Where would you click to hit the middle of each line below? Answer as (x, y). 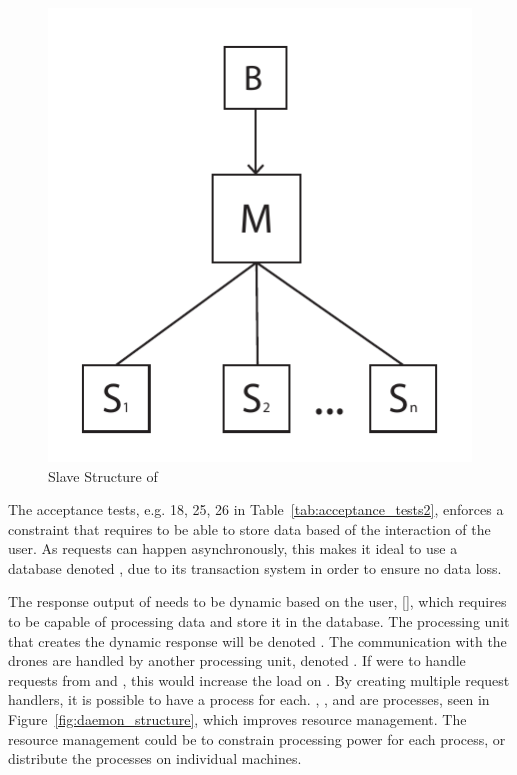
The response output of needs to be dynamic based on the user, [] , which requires (257, 601)
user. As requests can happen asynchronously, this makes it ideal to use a (233, 548)
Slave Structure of (103, 475)
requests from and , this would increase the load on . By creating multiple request (259, 679)
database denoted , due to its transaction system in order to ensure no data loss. (255, 567)
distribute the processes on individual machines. (155, 758)
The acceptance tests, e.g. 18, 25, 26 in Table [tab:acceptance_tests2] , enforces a (256, 509)
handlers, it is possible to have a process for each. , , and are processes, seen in (249, 699)
